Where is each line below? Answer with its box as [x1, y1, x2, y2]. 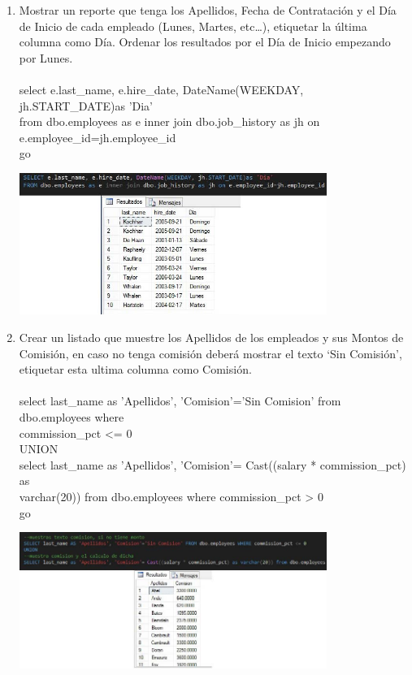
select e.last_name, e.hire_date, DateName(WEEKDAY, [19, 80, 304, 97]
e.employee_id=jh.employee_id [19, 128, 176, 145]
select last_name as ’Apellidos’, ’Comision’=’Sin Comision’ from [19, 392, 341, 409]
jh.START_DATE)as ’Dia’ [19, 97, 154, 114]
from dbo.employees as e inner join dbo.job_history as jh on [19, 113, 320, 130]
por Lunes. [19, 49, 73, 66]
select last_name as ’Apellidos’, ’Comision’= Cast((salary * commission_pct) [19, 456, 406, 473]
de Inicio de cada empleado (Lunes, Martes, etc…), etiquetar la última [19, 17, 367, 34]
